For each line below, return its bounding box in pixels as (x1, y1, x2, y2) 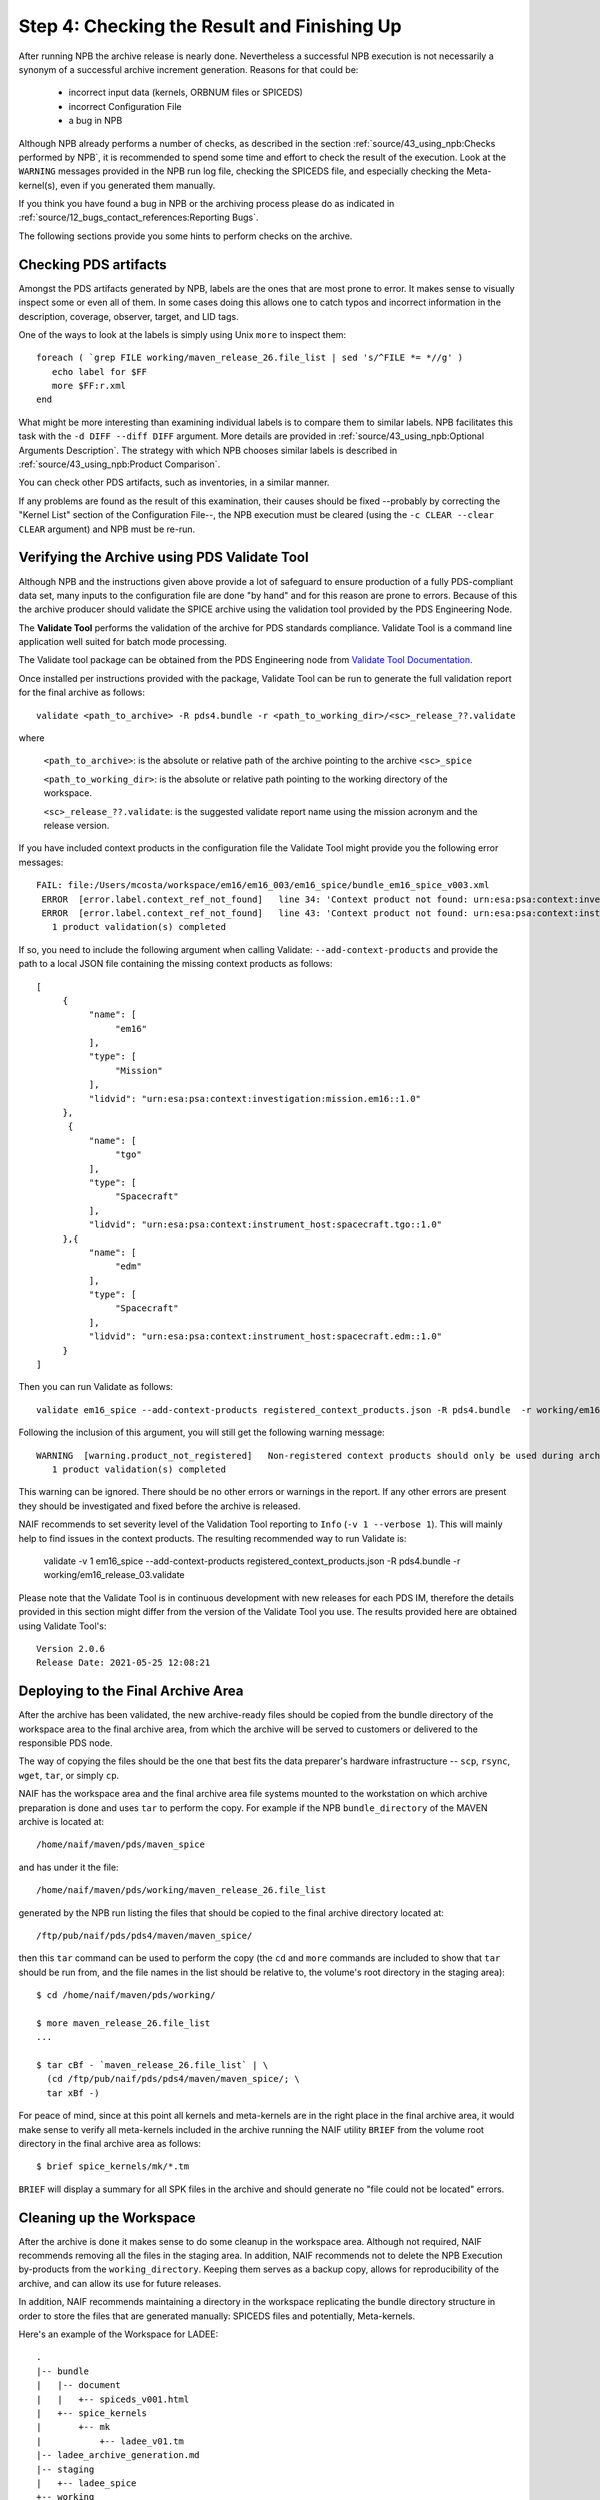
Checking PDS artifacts (18, 256, 167, 273)
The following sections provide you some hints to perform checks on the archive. (18, 230, 353, 242)
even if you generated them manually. (60, 179, 216, 191)
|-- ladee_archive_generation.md (36, 2450, 200, 2461)
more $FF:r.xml (51, 380, 127, 392)
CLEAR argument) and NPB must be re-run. (18, 523, 196, 535)
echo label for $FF (51, 366, 148, 377)
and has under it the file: (18, 1861, 119, 1873)
